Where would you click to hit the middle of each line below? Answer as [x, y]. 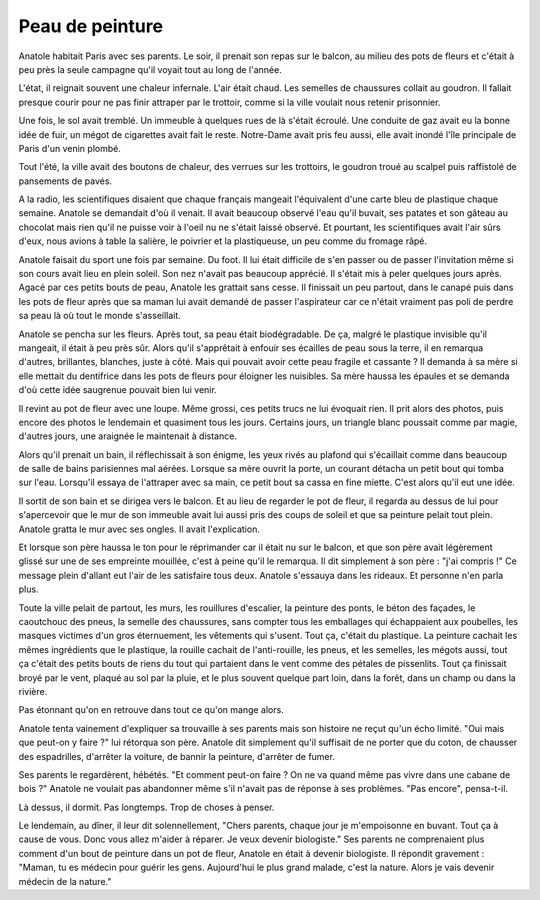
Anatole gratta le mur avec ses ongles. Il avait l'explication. [139, 529]
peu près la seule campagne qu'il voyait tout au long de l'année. [150, 69]
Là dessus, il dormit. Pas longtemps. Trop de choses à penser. [146, 807]
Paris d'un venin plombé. [70, 148]
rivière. [33, 691]
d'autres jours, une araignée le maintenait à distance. [127, 436]
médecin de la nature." [65, 881]
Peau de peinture [91, 26]
